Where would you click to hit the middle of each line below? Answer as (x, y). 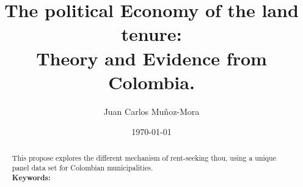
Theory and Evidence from (151, 58)
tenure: (151, 34)
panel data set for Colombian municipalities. (82, 168)
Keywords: (31, 177)
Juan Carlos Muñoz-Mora (151, 111)
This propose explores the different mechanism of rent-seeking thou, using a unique (144, 157)
